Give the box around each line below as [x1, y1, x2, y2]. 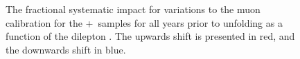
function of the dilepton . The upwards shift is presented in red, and [6, 29, 295, 43]
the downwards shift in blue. [6, 42, 126, 56]
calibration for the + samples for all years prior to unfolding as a [6, 15, 283, 29]
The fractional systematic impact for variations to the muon [6, 2, 261, 16]
